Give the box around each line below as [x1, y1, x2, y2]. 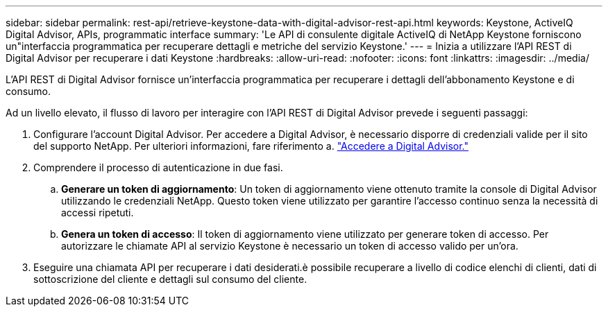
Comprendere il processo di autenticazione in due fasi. [33, 162, 283, 173]
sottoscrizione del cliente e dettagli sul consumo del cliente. [33, 273, 307, 285]
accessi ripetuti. [61, 207, 134, 218]
